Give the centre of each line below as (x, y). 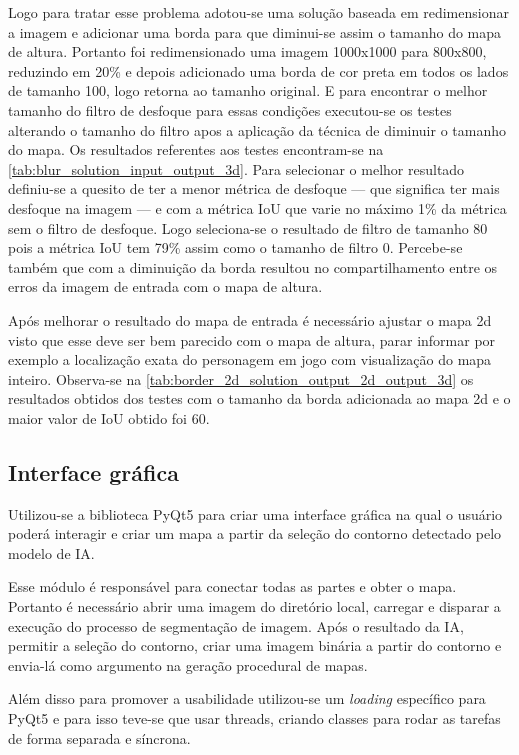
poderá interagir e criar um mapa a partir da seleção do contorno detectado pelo (255, 533)
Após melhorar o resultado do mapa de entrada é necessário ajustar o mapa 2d (250, 319)
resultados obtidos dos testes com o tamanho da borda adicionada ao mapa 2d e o (259, 398)
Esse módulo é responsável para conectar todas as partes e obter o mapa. (232, 586)
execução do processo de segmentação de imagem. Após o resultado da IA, (236, 625)
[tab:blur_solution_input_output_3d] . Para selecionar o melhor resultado (236, 168)
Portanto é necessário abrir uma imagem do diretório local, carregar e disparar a (254, 606)
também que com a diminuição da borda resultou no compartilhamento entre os (253, 266)
